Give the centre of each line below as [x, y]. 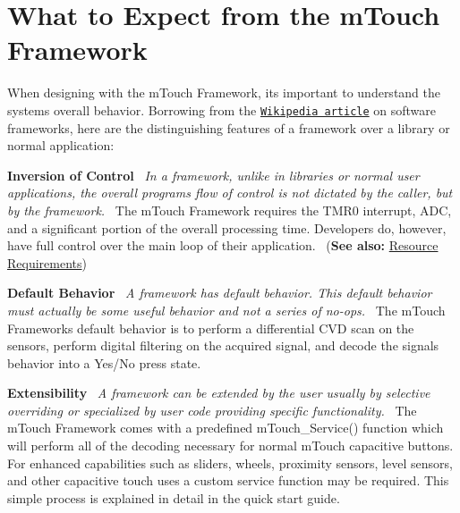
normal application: [61, 145]
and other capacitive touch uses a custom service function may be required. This [228, 480]
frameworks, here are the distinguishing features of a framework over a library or [229, 127]
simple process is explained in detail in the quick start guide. [174, 497]
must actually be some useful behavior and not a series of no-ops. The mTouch [226, 310]
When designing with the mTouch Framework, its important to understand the [224, 93]
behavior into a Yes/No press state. [104, 362]
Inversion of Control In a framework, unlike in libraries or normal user [213, 175]
